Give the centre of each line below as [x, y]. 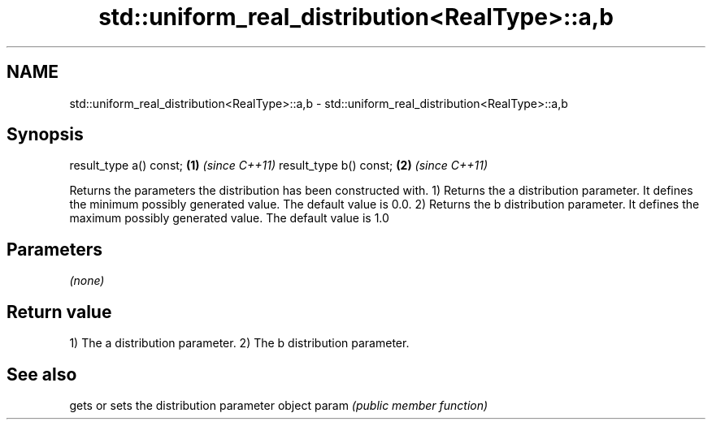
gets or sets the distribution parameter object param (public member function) [279, 405]
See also [42, 374]
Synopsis [45, 135]
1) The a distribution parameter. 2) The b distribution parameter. [239, 343]
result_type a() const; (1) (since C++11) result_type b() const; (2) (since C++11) [279, 166]
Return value [59, 312]
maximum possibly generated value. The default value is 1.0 [229, 218]
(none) [87, 281]
